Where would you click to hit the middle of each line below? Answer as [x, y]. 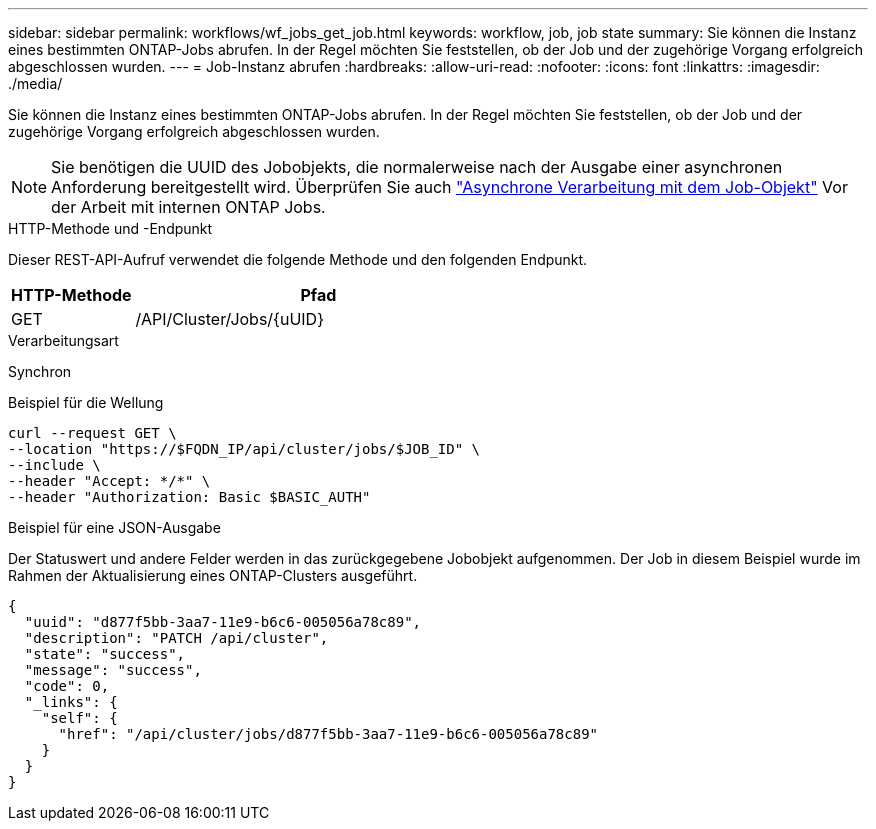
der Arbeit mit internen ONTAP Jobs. [188, 207]
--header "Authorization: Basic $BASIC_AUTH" [189, 497]
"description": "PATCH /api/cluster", [176, 638]
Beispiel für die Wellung [86, 402]
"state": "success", [105, 654]
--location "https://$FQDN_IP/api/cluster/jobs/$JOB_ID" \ [244, 449]
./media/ [35, 83]
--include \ [54, 465]
